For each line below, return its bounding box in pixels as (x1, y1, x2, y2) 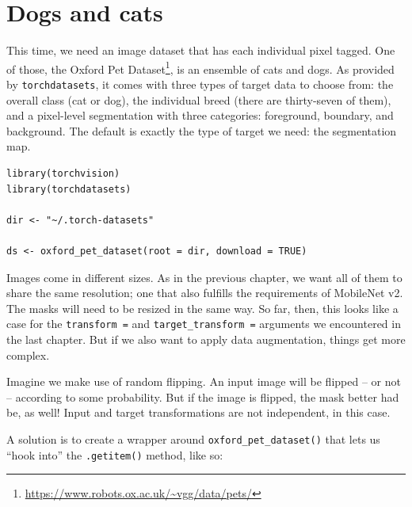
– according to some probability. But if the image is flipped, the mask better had (6, 388, 399, 405)
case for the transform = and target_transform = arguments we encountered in (6, 315, 401, 332)
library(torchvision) (6, 168, 120, 179)
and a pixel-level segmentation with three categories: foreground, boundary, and (6, 107, 394, 124)
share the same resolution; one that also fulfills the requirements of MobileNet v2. (6, 284, 403, 301)
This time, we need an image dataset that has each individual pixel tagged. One (6, 42, 395, 59)
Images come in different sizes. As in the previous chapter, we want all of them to (6, 269, 402, 285)
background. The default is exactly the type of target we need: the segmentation (6, 122, 397, 139)
